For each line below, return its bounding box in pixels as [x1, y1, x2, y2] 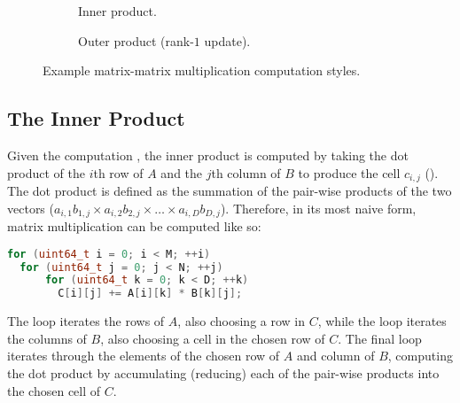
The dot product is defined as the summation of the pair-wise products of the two [7, 182, 452, 200]
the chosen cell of [7, 381, 101, 399]
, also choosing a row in [177, 312, 306, 330]
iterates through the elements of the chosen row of [7, 346, 280, 365]
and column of [296, 346, 375, 365]
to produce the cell [298, 163, 401, 182]
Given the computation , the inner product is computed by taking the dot [7, 145, 409, 164]
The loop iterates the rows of [7, 312, 165, 330]
